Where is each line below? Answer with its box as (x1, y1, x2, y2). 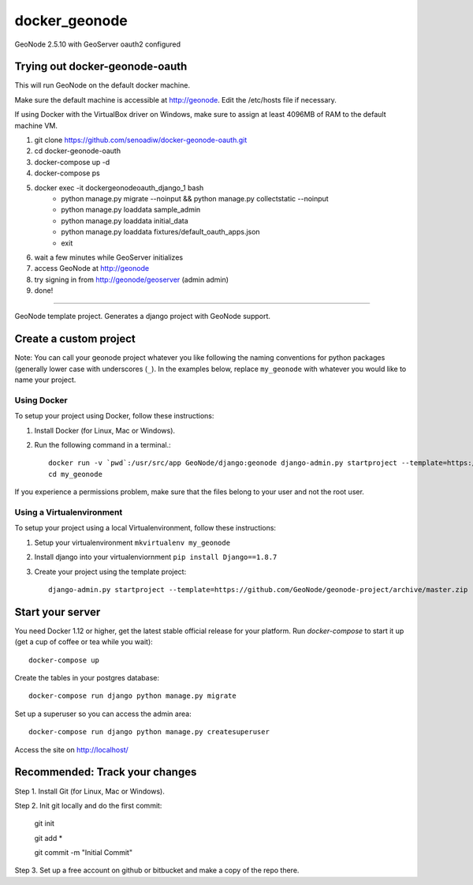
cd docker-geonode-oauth (34, 146, 121, 156)
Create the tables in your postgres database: (14, 673, 159, 683)
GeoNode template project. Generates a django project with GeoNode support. (14, 312, 271, 321)
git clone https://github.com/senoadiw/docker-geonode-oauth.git (34, 135, 248, 145)
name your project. (14, 375, 76, 384)
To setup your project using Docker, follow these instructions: (14, 411, 214, 421)
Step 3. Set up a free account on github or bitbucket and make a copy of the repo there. (14, 865, 300, 876)
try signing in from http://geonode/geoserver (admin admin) (34, 275, 229, 284)
